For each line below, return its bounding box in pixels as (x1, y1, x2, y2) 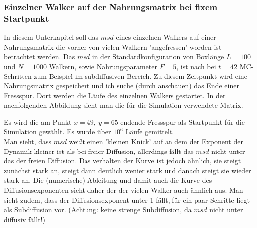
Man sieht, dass (4, 136, 52, 147)
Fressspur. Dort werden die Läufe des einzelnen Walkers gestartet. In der (4, 90, 226, 100)
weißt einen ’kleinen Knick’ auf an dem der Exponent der (69, 136, 243, 147)
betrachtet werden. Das (4, 51, 75, 62)
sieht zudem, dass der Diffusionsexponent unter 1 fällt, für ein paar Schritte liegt (4, 194, 250, 205)
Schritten (4, 71, 32, 81)
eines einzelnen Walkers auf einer (116, 32, 216, 42)
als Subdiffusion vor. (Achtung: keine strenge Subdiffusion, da (4, 204, 192, 215)
